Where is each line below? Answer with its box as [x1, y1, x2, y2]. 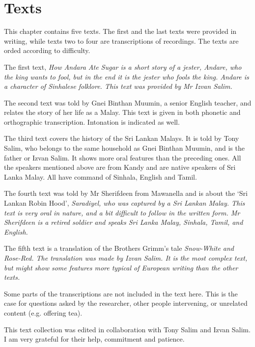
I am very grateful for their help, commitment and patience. [4, 334, 185, 344]
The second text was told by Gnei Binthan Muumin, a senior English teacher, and [4, 97, 252, 107]
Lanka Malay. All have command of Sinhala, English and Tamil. [4, 171, 197, 182]
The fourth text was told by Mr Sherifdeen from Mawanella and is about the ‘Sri [4, 188, 248, 198]
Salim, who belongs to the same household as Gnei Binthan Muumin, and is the [4, 143, 245, 153]
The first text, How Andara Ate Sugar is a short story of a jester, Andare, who [4, 61, 242, 72]
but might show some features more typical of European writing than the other [4, 262, 238, 272]
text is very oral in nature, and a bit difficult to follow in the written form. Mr [4, 207, 240, 217]
